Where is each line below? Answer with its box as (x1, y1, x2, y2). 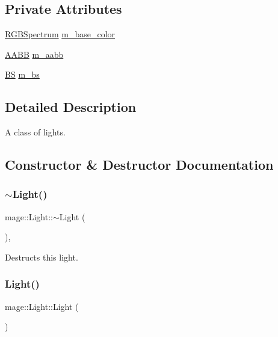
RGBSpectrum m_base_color (5, 28, 116, 40)
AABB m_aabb (5, 48, 64, 60)
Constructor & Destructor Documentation (5, 155, 274, 174)
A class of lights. (5, 126, 66, 138)
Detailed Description (5, 97, 137, 116)
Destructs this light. (5, 250, 78, 263)
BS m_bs (5, 68, 40, 81)
